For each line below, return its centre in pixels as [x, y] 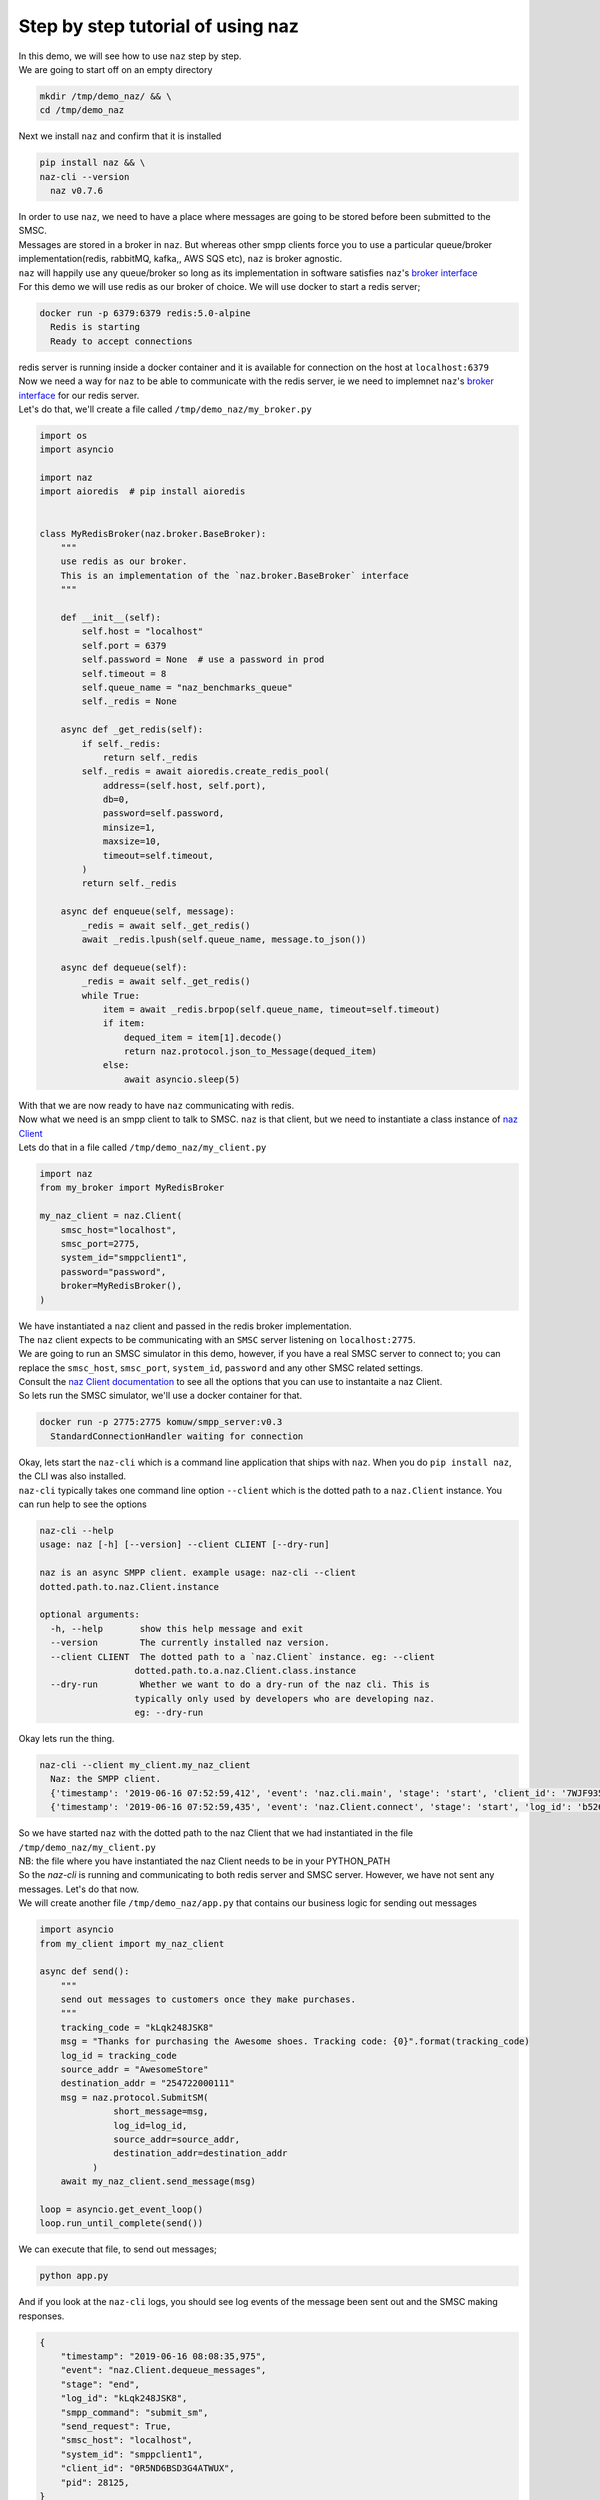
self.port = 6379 [124, 645]
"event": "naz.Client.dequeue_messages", [163, 2370]
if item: [124, 1023]
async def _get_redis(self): [132, 729]
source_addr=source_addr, [176, 2139]
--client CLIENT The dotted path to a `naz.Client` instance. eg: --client [242, 1656]
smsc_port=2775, [100, 1243]
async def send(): [84, 1971]
